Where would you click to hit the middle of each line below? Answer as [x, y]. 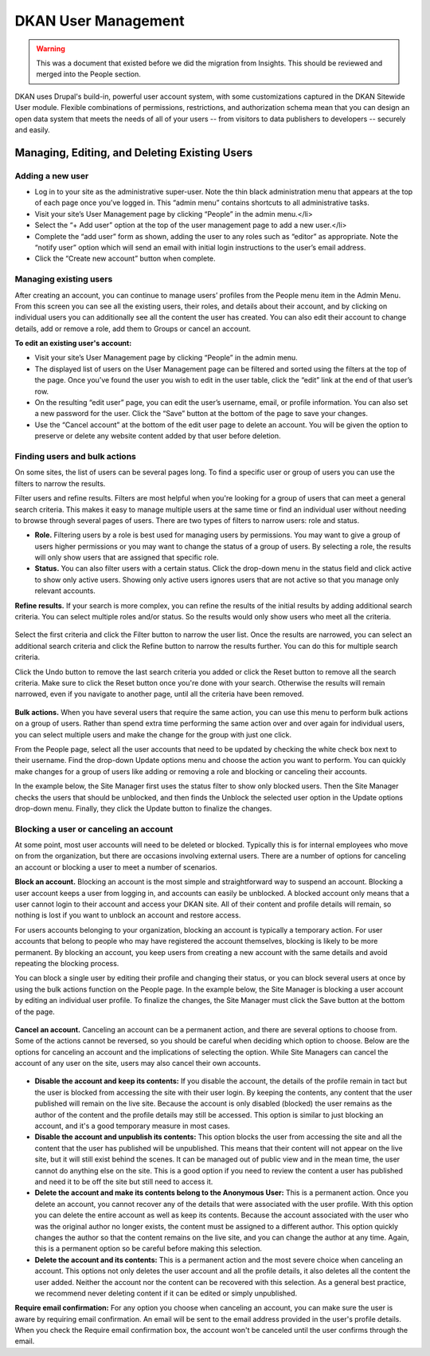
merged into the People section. [88, 74]
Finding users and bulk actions [76, 456]
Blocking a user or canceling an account [94, 829]
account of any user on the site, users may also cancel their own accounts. [138, 1063]
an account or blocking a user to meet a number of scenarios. [116, 867]
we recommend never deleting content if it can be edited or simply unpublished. [166, 1293]
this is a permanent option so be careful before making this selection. [148, 1248]
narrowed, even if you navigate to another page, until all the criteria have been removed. [159, 694]
